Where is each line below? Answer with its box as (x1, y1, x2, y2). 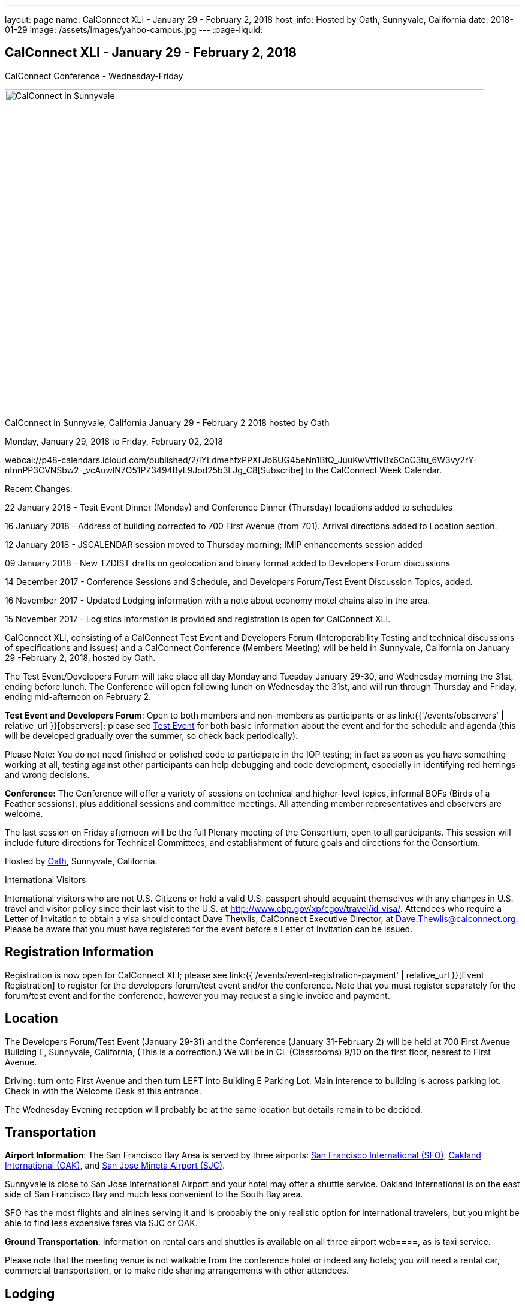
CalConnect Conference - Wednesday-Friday (5, 70, 183, 81)
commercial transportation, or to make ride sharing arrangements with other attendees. (5, 1265, 349, 1276)
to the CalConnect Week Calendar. (306, 464, 442, 475)
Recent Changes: (5, 483, 73, 494)
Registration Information (5, 944, 154, 960)
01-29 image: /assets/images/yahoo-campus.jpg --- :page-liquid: (5, 25, 263, 35)
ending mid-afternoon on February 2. (5, 691, 152, 702)
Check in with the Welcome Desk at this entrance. (5, 1085, 201, 1096)
